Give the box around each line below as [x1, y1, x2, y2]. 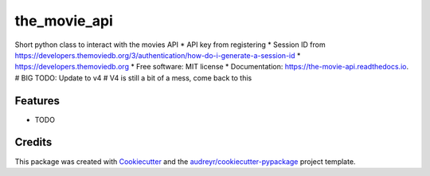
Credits [14, 135, 53, 149]
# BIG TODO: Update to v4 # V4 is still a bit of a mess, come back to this [14, 72, 252, 83]
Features [14, 94, 60, 108]
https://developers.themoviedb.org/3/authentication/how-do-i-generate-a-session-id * [14, 50, 301, 60]
